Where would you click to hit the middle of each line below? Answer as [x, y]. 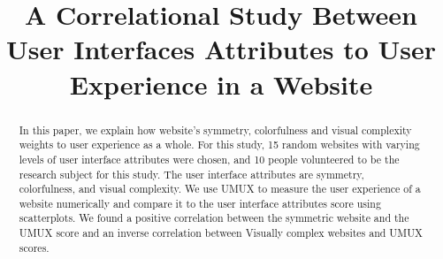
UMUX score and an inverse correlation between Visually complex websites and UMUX [221, 233]
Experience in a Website [221, 84]
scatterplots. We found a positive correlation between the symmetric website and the [214, 218]
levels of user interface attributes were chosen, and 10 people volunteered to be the [209, 159]
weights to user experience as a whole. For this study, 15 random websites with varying [219, 145]
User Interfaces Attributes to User [221, 49]
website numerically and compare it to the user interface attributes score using [200, 203]
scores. [34, 247]
